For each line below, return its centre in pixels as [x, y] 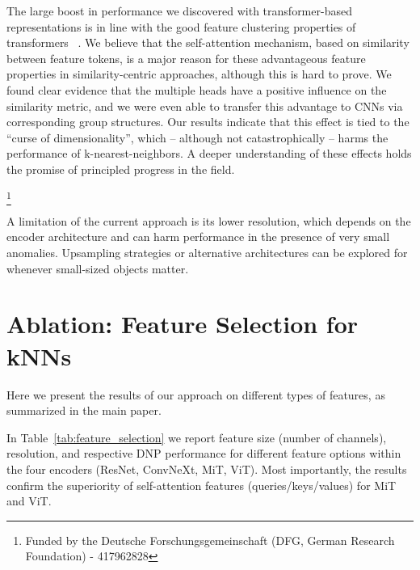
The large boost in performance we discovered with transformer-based [179, 11]
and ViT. [29, 501]
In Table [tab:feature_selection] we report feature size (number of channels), [197, 437]
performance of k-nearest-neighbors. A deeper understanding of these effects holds [209, 153]
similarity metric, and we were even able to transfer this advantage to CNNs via [205, 106]
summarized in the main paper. [84, 410]
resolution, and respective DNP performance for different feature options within [204, 453]
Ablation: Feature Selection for [183, 324]
